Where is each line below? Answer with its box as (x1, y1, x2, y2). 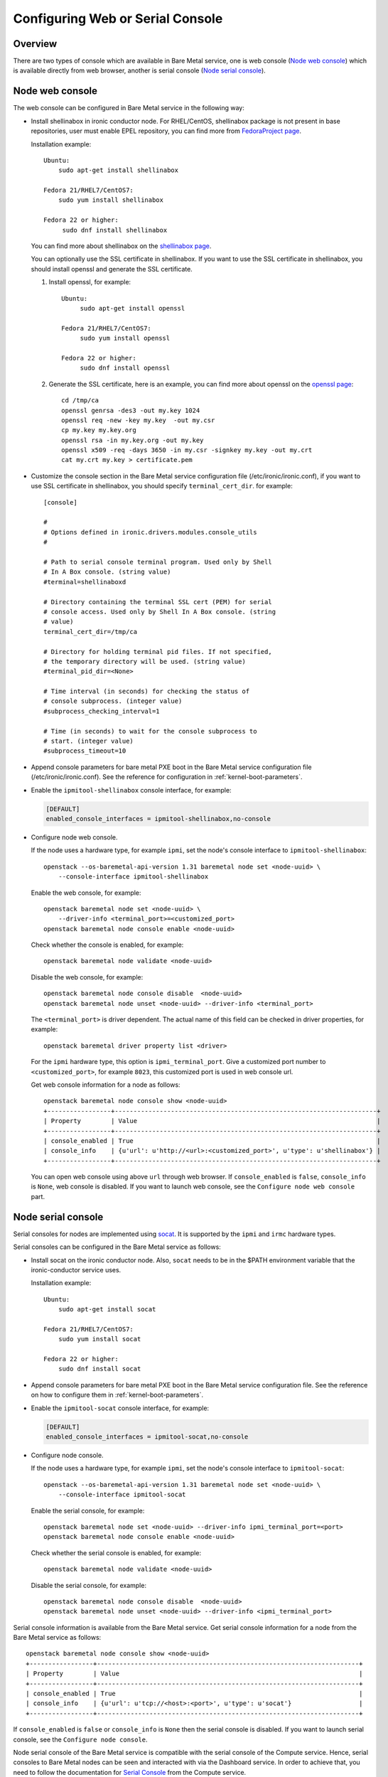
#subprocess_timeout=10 (43, 747, 126, 755)
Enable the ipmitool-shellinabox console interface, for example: (31, 785, 232, 794)
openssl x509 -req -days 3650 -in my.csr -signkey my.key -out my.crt (61, 446, 313, 454)
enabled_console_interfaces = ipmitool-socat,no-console (45, 1433, 249, 1441)
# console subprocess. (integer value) (43, 697, 183, 705)
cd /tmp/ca (61, 397, 99, 404)
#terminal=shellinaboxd (43, 578, 126, 586)
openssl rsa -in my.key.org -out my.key (61, 436, 204, 444)
